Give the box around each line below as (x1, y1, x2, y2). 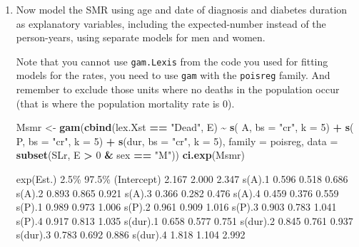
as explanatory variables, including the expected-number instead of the (16, 16, 326, 31)
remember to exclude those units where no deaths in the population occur (16, 82, 340, 97)
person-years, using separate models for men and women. (16, 30, 266, 45)
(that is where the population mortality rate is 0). (16, 95, 235, 110)
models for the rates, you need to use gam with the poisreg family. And (16, 68, 330, 83)
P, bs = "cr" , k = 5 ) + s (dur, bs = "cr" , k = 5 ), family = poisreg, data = (16, 133, 338, 148)
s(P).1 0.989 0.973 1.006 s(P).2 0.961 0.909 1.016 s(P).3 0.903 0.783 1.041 (16, 199, 337, 214)
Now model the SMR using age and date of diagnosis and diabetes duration (16, 2, 348, 16)
